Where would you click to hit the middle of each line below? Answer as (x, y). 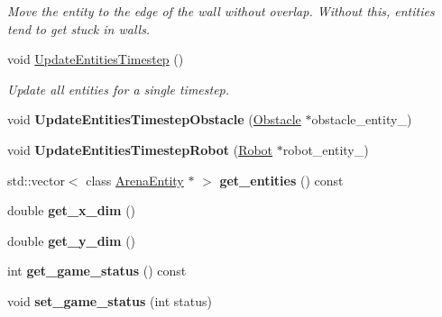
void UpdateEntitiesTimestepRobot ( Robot (140, 149)
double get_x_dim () (72, 210)
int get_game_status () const (97, 271)
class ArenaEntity (135, 180)
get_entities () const (281, 180)
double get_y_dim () (72, 240)
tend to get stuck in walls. (79, 28)
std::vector (36, 180)
